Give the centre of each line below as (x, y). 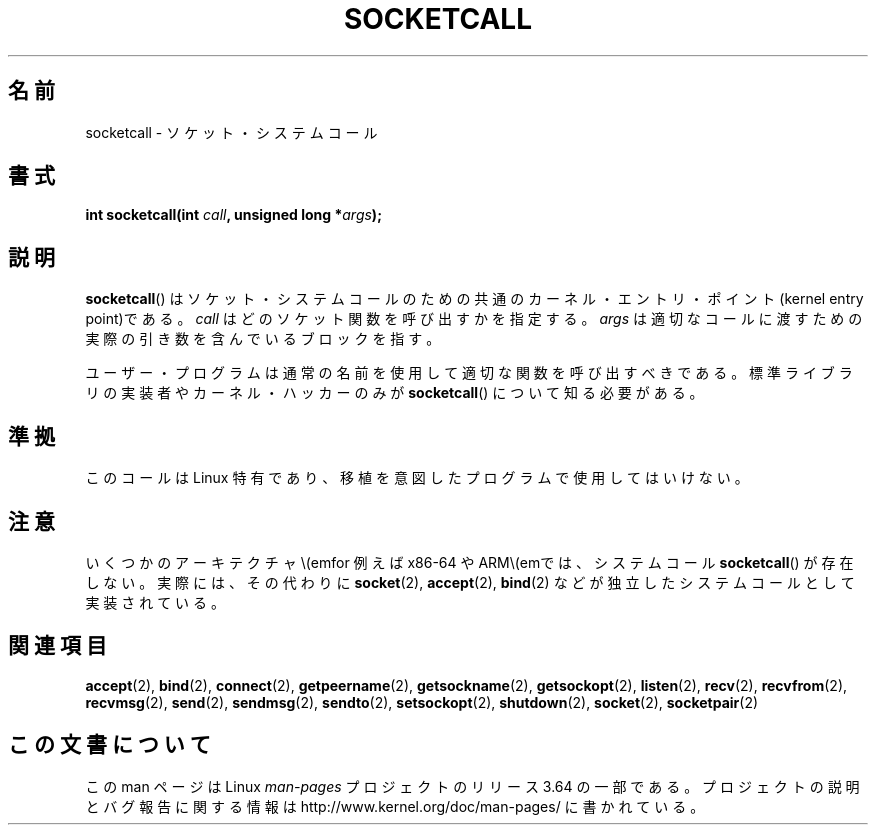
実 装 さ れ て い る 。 (155, 602)
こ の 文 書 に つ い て (109, 745)
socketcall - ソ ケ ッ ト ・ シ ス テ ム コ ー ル (231, 132)
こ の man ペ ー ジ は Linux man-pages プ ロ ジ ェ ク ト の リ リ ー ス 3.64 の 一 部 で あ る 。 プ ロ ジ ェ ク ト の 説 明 (472, 786)
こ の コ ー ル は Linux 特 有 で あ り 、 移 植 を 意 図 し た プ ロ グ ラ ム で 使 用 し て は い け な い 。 (417, 478)
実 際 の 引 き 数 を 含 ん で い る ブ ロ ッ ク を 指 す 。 (263, 339)
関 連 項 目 (57, 646)
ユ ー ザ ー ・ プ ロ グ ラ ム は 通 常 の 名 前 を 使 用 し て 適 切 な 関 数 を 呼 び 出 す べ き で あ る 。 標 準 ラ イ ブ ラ (469, 373)
